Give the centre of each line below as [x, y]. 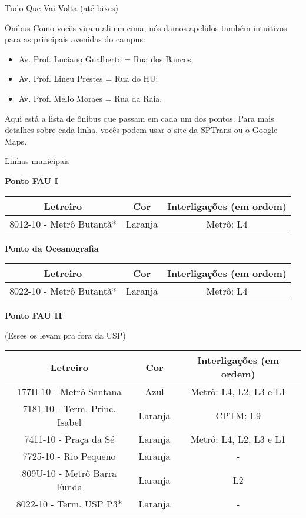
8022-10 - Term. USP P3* [69, 504]
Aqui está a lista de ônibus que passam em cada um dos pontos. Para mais [139, 118]
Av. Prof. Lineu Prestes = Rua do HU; [88, 78]
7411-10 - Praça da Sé [69, 439]
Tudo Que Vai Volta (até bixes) [61, 8]
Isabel [69, 422]
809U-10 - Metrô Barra [69, 473]
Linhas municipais [37, 161]
